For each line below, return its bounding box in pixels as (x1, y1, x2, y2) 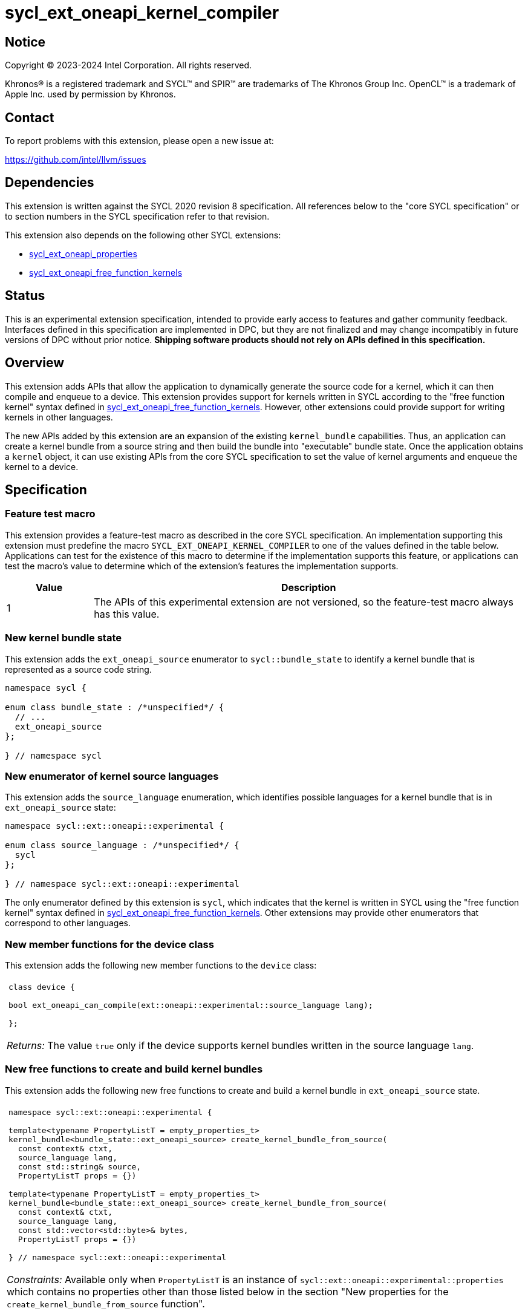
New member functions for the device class (5, 938, 214, 950)
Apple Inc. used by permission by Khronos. (5, 89, 176, 100)
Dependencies (5, 175, 94, 191)
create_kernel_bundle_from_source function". (7, 1297, 205, 1310)
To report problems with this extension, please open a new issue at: (5, 136, 274, 146)
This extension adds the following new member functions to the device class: (5, 960, 317, 971)
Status (5, 288, 45, 304)
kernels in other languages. (5, 411, 113, 422)
